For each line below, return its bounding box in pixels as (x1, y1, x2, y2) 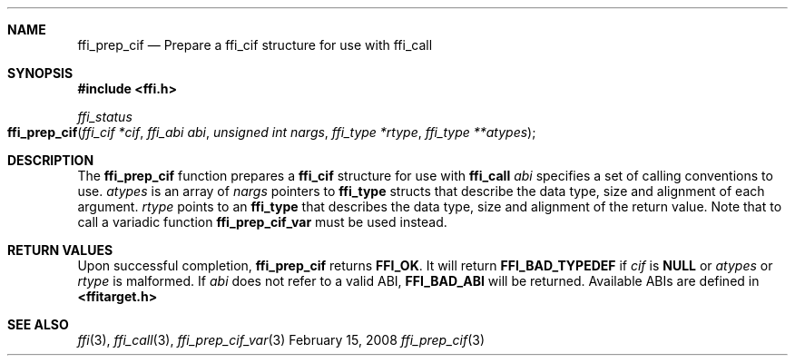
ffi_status (77, 109, 132, 124)
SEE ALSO (7, 317, 69, 332)
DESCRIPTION (7, 152, 94, 168)
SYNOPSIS (7, 65, 74, 81)
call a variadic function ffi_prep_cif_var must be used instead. (77, 214, 447, 230)
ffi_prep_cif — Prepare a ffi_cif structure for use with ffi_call (77, 37, 433, 53)
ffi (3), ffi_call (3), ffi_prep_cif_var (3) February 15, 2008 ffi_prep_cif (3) (77, 332, 486, 348)
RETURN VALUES (7, 242, 113, 258)
